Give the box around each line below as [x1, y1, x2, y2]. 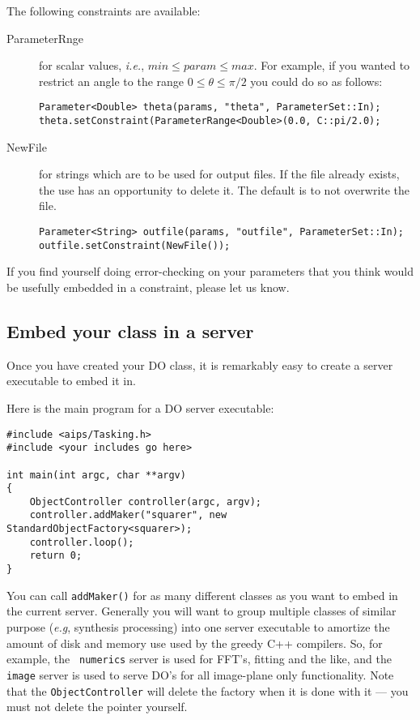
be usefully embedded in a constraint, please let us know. [6, 278, 290, 295]
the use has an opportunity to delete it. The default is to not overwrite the [39, 181, 410, 198]
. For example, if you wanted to [253, 57, 410, 74]
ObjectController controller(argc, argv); [29, 495, 261, 508]
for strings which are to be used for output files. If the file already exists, [39, 165, 400, 182]
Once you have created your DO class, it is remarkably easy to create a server [6, 356, 393, 373]
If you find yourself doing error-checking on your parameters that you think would [6, 263, 414, 280]
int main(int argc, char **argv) [6, 469, 186, 481]
